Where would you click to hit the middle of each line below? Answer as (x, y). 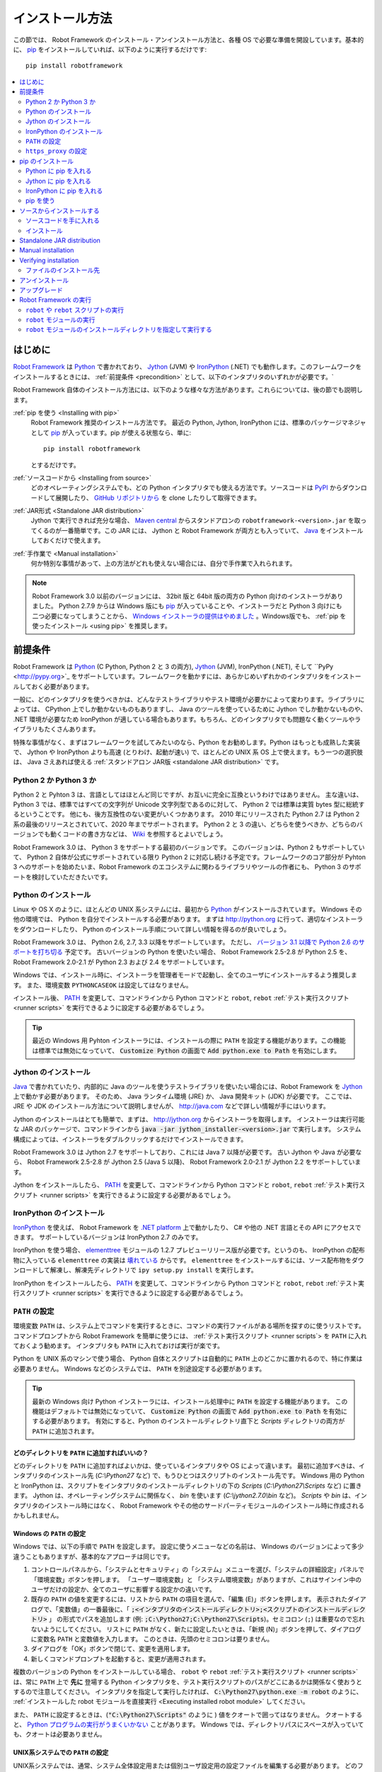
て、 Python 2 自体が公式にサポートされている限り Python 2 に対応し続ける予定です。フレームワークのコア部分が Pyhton (190, 857)
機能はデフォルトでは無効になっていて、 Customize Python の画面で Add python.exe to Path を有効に (190, 1411)
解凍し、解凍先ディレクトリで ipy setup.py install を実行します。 (154, 1270)
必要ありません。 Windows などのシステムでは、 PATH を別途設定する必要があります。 (139, 1369)
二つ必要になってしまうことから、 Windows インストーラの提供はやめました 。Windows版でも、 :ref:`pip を (189, 616)
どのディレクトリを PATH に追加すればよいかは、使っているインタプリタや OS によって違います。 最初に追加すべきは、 (186, 1466)
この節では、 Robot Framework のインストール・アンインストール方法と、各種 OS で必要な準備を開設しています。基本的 (189, 40)
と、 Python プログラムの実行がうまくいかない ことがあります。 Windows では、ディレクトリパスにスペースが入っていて (189, 1725)
